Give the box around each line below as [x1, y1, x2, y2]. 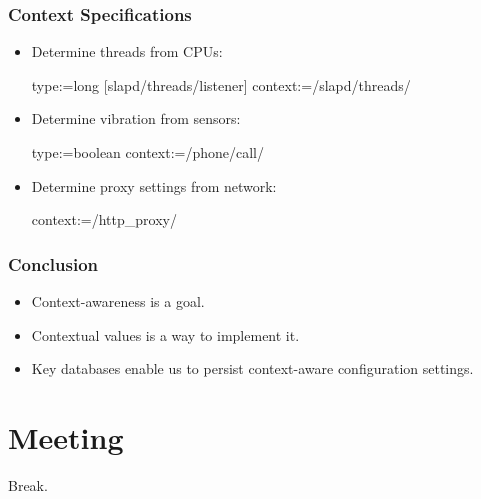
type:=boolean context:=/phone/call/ [31, 142, 264, 162]
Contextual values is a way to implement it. [31, 324, 300, 345]
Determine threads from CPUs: [31, 41, 223, 62]
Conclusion [8, 251, 98, 276]
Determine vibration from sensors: [31, 108, 241, 129]
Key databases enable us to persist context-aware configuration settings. [31, 358, 474, 379]
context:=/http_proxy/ [31, 209, 177, 230]
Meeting [8, 416, 124, 457]
